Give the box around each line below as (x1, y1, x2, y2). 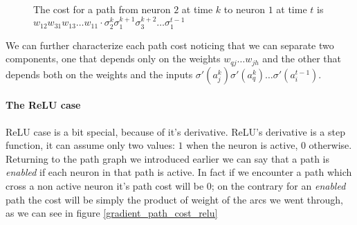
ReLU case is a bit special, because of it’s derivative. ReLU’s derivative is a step (6, 124, 345, 138)
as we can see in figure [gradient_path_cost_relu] (6, 206, 218, 220)
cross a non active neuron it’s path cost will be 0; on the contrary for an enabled (6, 179, 346, 193)
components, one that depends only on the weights (6, 51, 221, 66)
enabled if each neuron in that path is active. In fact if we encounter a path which (6, 165, 352, 179)
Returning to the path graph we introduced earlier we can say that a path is (6, 151, 329, 165)
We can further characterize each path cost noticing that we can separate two (6, 37, 334, 52)
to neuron (223, 2, 265, 16)
